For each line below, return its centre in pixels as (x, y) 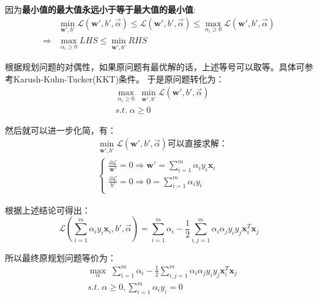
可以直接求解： (198, 144)
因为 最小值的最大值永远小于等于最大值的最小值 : (100, 9)
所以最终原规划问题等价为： (61, 257)
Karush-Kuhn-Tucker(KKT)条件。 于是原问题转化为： (119, 78)
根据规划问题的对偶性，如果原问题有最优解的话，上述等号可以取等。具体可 (155, 67)
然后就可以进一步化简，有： (61, 130)
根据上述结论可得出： (48, 210)
